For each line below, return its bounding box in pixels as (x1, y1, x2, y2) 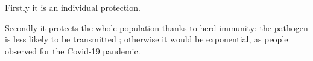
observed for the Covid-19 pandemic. (5, 44, 141, 57)
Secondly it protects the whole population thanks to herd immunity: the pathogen (5, 21, 308, 33)
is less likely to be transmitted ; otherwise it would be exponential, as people (5, 33, 288, 45)
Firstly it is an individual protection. (5, 1, 141, 13)
